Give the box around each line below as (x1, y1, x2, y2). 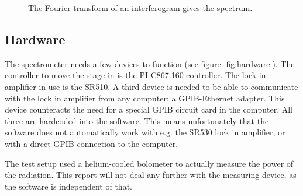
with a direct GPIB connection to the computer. (5, 137, 178, 149)
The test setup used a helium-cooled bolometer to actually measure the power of (5, 157, 294, 169)
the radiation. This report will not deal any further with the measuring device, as (5, 169, 297, 181)
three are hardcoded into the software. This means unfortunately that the (5, 114, 269, 127)
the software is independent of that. (5, 180, 132, 192)
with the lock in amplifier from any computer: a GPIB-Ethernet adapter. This (5, 92, 285, 104)
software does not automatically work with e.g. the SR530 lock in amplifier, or (5, 126, 285, 138)
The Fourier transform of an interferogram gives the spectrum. (28, 2, 253, 13)
